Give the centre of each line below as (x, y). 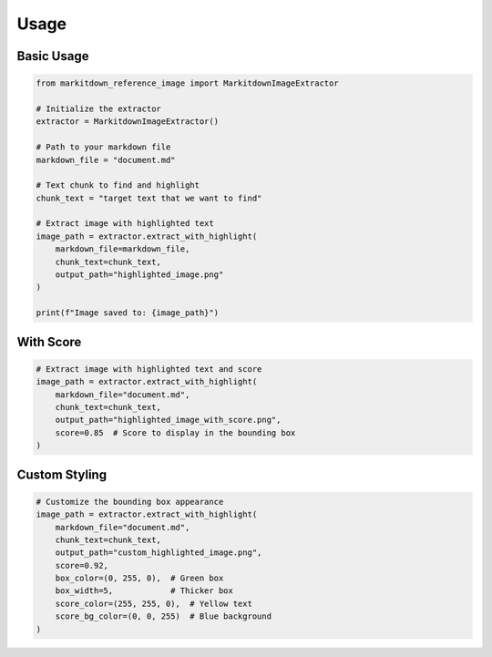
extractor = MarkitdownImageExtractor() (127, 122)
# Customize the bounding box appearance (130, 502)
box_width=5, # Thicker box (144, 591)
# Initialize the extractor (98, 108)
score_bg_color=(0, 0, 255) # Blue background (164, 616)
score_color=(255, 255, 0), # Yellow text (154, 603)
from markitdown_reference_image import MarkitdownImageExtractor (187, 83)
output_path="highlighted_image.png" (139, 275)
